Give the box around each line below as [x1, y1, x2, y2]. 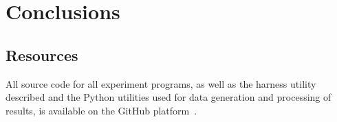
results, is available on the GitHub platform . [6, 103, 197, 117]
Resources [6, 44, 78, 65]
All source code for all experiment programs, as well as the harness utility [6, 76, 316, 90]
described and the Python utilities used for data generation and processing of [6, 90, 331, 104]
